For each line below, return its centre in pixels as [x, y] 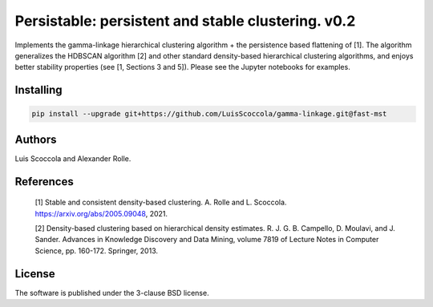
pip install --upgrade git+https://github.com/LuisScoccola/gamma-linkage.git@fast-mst [209, 114]
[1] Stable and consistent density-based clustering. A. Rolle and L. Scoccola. [161, 202]
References [44, 182]
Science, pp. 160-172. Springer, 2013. [96, 250]
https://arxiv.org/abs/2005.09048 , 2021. [101, 213]
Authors [36, 139]
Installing [39, 90]
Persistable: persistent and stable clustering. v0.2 [185, 21]
